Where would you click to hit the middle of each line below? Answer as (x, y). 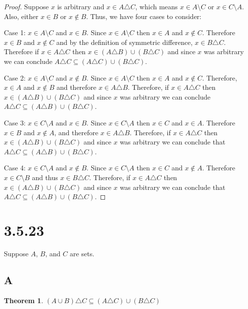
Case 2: (15, 77)
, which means (157, 6)
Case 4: (15, 168)
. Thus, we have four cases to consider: (144, 16)
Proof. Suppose (26, 6)
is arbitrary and (81, 6)
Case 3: (15, 122)
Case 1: (15, 32)
